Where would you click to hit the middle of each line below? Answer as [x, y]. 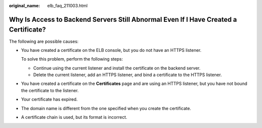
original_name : [25, 6]
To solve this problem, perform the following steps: [72, 59]
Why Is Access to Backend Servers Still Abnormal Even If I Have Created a [123, 19]
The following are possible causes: [44, 41]
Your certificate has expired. [49, 99]
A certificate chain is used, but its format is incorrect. [74, 117]
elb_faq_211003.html [67, 6]
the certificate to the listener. [50, 90]
